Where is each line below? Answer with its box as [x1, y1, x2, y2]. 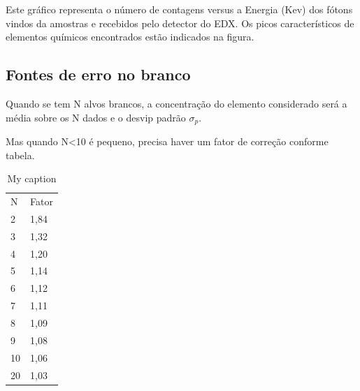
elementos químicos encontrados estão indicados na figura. [6, 29, 254, 44]
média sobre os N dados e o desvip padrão [6, 110, 186, 124]
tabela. [6, 147, 35, 162]
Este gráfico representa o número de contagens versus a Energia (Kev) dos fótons [6, 2, 353, 16]
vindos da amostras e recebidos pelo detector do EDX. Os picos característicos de [6, 15, 354, 30]
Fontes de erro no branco [6, 64, 191, 85]
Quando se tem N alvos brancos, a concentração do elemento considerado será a [6, 96, 347, 110]
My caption [7, 171, 57, 186]
